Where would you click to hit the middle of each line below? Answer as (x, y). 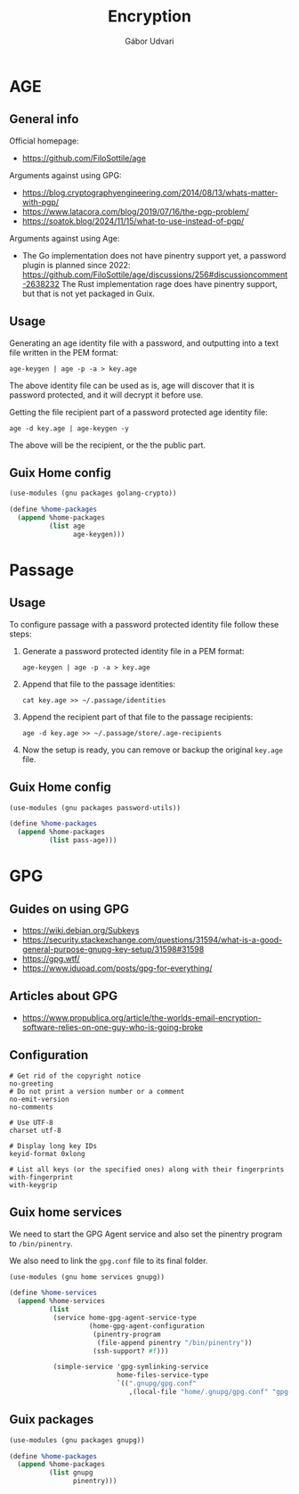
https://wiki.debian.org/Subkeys (81, 931)
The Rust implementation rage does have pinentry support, (169, 283)
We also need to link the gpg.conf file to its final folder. (109, 1260)
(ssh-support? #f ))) (131, 1351)
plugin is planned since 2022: (76, 265)
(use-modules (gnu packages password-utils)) (95, 808)
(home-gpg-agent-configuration (146, 1326)
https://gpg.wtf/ (51, 959)
